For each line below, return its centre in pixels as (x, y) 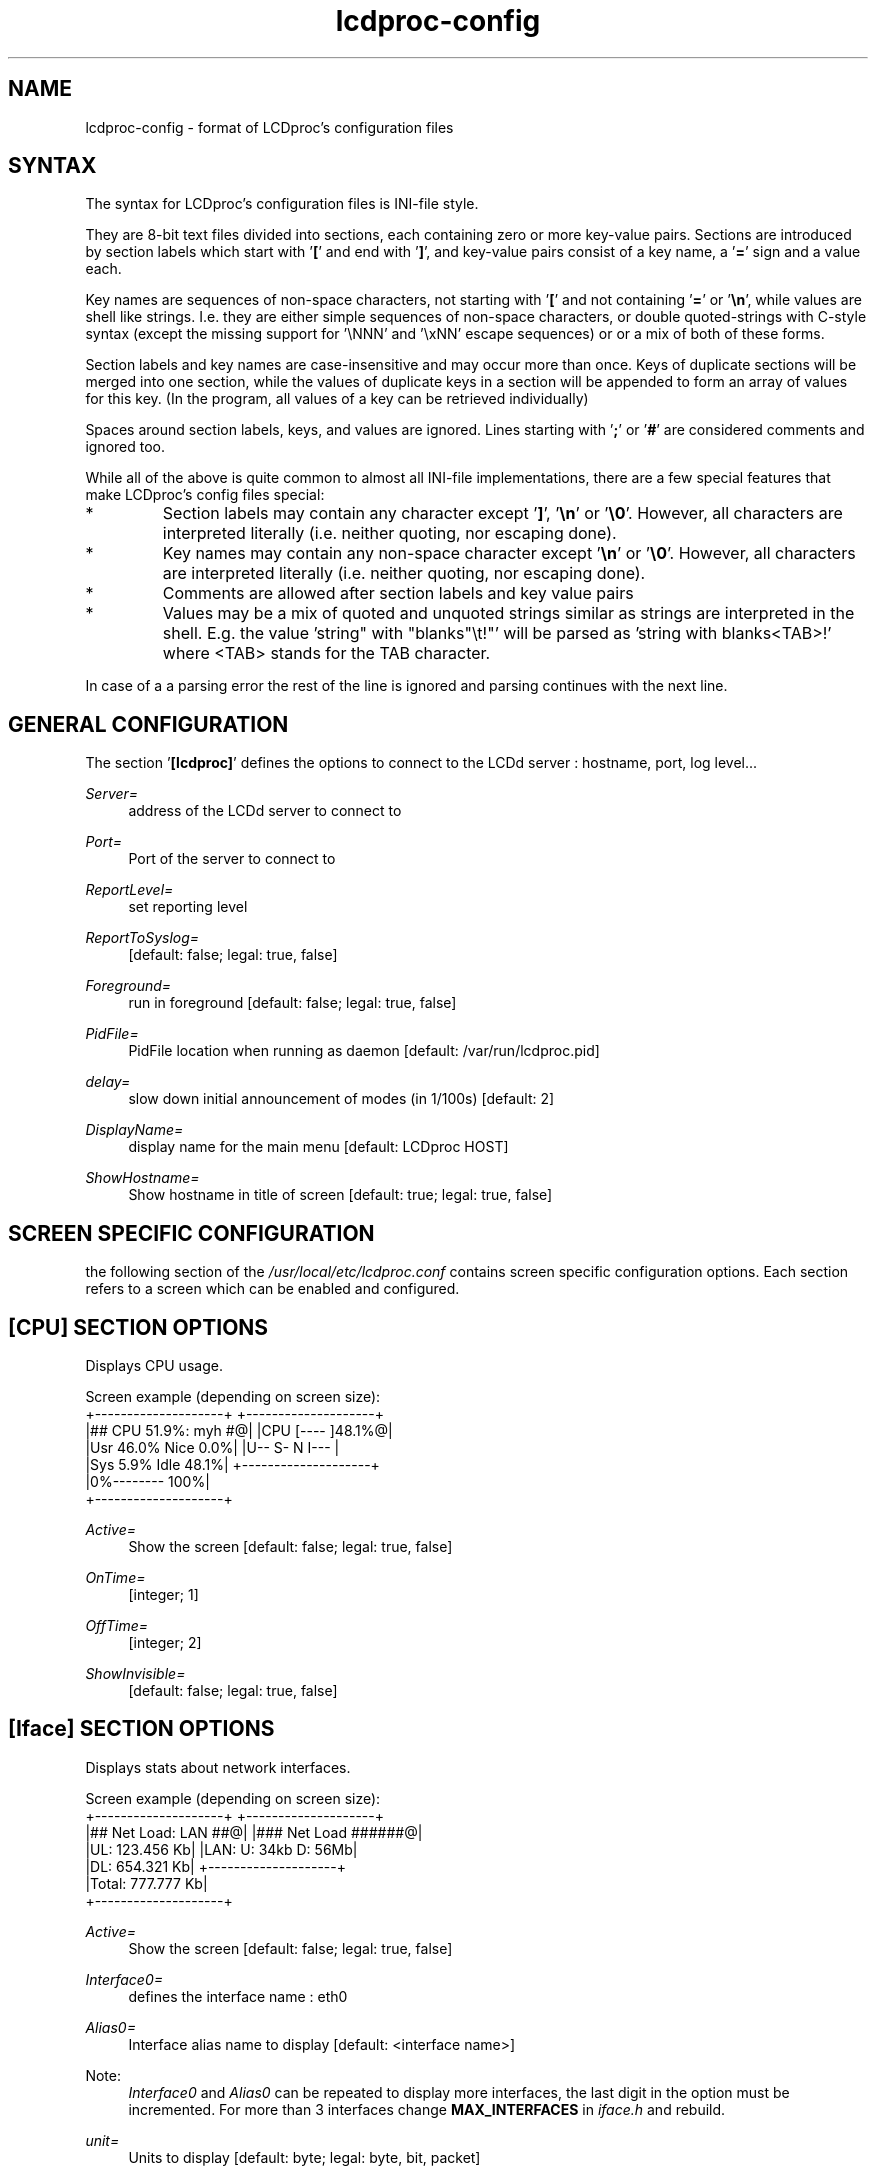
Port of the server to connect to (232, 859)
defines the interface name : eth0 (238, 1996)
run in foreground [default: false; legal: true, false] (292, 1003)
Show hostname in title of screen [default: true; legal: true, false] (340, 1195)
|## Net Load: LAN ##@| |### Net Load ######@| (254, 1832)
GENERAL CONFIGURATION (148, 724)
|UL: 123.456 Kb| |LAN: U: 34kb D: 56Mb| (221, 1849)
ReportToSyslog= (142, 938)
